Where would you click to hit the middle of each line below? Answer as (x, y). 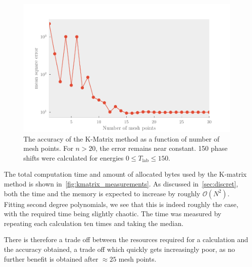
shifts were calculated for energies (74, 157)
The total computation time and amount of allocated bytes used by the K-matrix (125, 174)
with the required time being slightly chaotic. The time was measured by (113, 214)
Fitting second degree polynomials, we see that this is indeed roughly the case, (121, 204)
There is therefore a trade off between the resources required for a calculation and (126, 239)
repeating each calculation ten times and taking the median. (94, 223)
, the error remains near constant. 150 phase (162, 148)
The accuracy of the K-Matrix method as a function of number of (121, 138)
